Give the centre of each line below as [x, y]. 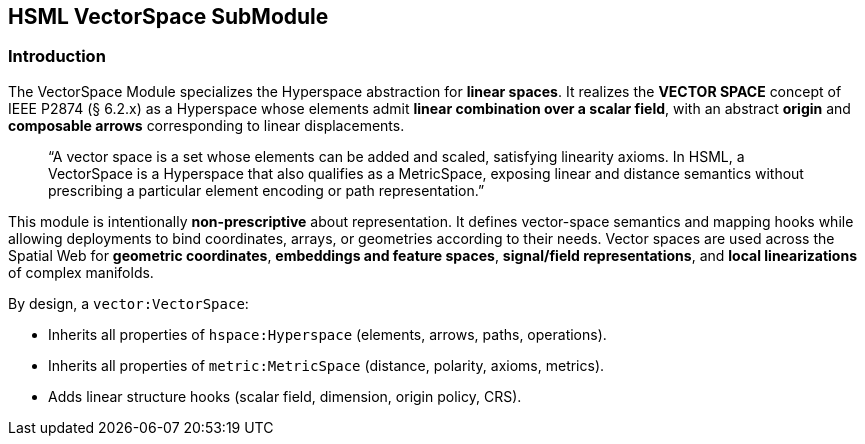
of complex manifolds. [81, 272]
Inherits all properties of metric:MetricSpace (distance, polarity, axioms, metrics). [326, 365]
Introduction [57, 56]
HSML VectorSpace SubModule [168, 16]
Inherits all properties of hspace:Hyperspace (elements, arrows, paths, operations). [327, 334]
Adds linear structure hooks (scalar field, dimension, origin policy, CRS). [285, 396]
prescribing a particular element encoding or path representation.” [266, 190]
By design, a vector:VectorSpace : [128, 303]
